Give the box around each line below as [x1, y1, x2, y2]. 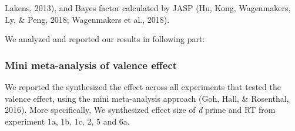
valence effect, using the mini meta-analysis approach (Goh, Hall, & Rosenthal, [5, 92, 289, 104]
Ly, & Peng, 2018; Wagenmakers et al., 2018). [5, 13, 170, 25]
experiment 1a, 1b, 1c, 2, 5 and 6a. [5, 115, 130, 127]
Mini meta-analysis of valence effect [5, 57, 177, 72]
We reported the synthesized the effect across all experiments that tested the [5, 81, 281, 92]
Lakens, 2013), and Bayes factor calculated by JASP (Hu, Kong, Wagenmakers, [5, 2, 291, 13]
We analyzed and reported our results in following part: [5, 33, 205, 45]
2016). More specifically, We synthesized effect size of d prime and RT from [5, 104, 276, 116]
